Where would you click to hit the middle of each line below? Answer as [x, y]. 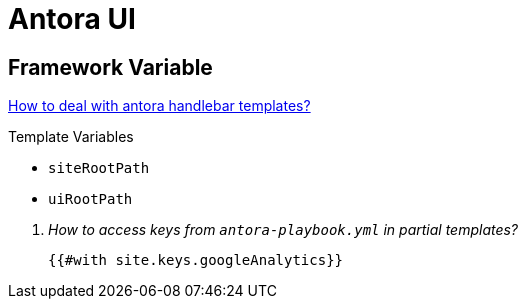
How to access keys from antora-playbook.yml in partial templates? [283, 230]
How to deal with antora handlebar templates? [159, 106]
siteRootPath [99, 168]
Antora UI [72, 19]
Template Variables [71, 137]
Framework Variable [110, 67]
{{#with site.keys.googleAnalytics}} [196, 260]
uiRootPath [90, 199]
